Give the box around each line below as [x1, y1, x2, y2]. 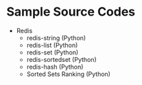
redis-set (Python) [26, 48, 79, 56]
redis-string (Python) [26, 33, 86, 41]
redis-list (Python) [26, 41, 78, 49]
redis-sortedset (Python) [26, 55, 97, 63]
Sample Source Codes [6, 4, 136, 20]
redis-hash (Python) [26, 63, 84, 71]
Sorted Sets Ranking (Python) [26, 69, 111, 78]
